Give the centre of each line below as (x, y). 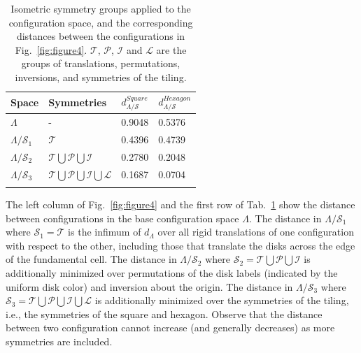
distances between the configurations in (101, 36)
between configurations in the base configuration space (122, 218)
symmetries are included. (59, 341)
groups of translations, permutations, (101, 63)
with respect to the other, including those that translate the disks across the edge (180, 245)
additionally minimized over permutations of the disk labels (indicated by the (172, 273)
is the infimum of (105, 232)
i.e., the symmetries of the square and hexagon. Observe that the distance (164, 314)
